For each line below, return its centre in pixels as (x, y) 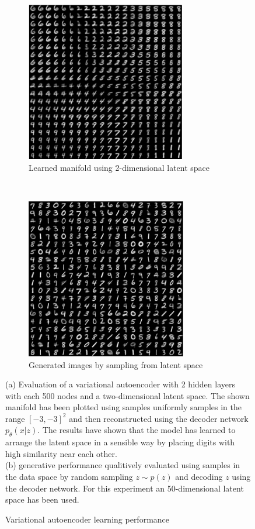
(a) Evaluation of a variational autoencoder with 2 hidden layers (120, 384)
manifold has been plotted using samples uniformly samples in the (123, 407)
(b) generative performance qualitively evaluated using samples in (123, 465)
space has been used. (42, 499)
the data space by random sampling (69, 477)
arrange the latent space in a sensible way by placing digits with (120, 442)
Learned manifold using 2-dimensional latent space (119, 168)
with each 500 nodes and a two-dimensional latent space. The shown (127, 395)
